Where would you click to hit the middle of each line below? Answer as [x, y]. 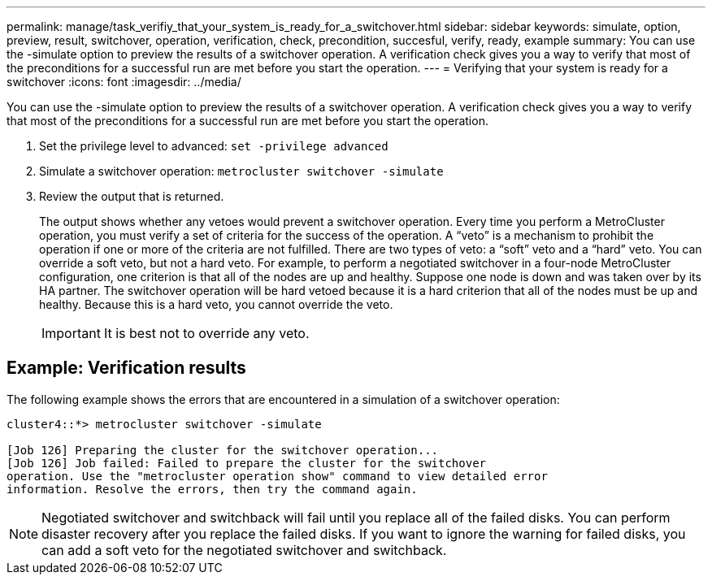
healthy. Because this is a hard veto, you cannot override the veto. [216, 304]
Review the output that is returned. [132, 196]
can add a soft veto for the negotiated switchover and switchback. [244, 550]
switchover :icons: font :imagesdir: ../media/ [124, 82]
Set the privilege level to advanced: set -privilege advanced [214, 146]
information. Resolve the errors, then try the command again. [212, 489]
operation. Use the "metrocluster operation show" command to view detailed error [277, 476]
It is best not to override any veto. [206, 333]
